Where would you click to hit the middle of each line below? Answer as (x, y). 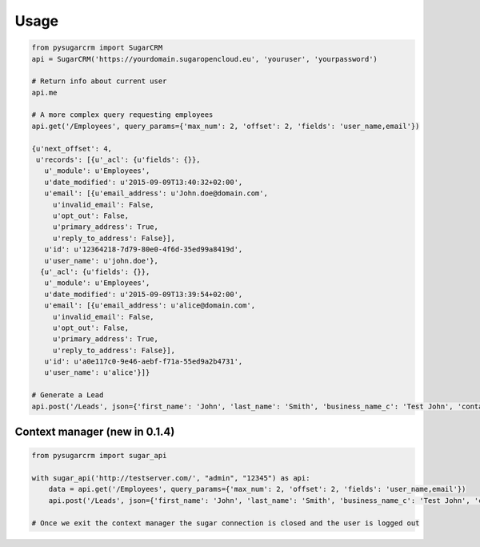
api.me (44, 93)
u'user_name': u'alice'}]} (97, 373)
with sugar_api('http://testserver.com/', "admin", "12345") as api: (171, 478)
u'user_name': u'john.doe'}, (102, 261)
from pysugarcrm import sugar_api (99, 456)
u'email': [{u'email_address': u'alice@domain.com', (150, 306)
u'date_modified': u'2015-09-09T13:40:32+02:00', (144, 182)
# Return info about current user (99, 81)
